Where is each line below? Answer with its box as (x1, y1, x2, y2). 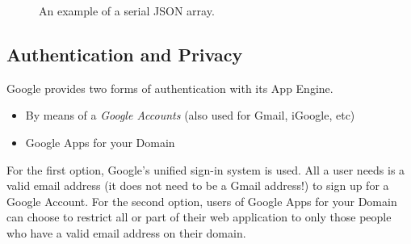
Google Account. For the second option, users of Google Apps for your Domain (6, 192, 397, 209)
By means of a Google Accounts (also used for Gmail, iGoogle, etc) (25, 107, 355, 124)
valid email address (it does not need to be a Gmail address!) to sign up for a (6, 177, 389, 194)
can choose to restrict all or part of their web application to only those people (6, 208, 392, 225)
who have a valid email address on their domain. (6, 224, 246, 241)
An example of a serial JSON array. (39, 2, 215, 19)
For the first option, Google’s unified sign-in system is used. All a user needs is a (6, 161, 405, 178)
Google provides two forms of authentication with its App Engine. (6, 79, 333, 96)
